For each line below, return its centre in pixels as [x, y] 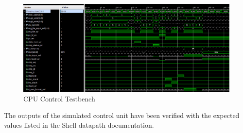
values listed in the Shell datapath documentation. [79, 125]
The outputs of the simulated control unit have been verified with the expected [122, 115]
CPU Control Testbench [59, 99]
